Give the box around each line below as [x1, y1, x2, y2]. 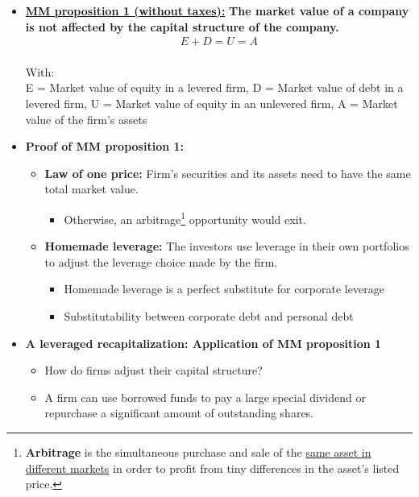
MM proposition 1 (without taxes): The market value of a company [25, 2, 409, 19]
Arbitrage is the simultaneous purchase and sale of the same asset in [25, 443, 371, 460]
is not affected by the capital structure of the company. [25, 18, 339, 35]
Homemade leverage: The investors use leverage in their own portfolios [44, 238, 409, 255]
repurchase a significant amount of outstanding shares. [44, 404, 314, 421]
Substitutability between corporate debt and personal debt [64, 308, 354, 324]
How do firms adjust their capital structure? [44, 362, 263, 379]
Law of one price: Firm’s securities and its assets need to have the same [44, 164, 411, 181]
